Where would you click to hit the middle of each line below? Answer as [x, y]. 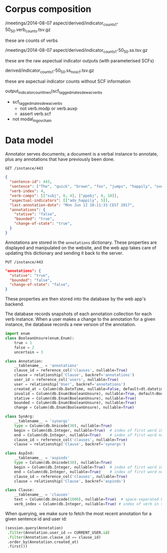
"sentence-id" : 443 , [31, 182]
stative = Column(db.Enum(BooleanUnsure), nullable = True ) [75, 398]
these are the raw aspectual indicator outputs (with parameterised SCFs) [80, 61]
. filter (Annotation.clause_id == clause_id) [54, 537]
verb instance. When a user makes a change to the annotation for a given [80, 319]
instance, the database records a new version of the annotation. [71, 325]
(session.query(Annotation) [34, 528]
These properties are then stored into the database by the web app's [76, 299]
